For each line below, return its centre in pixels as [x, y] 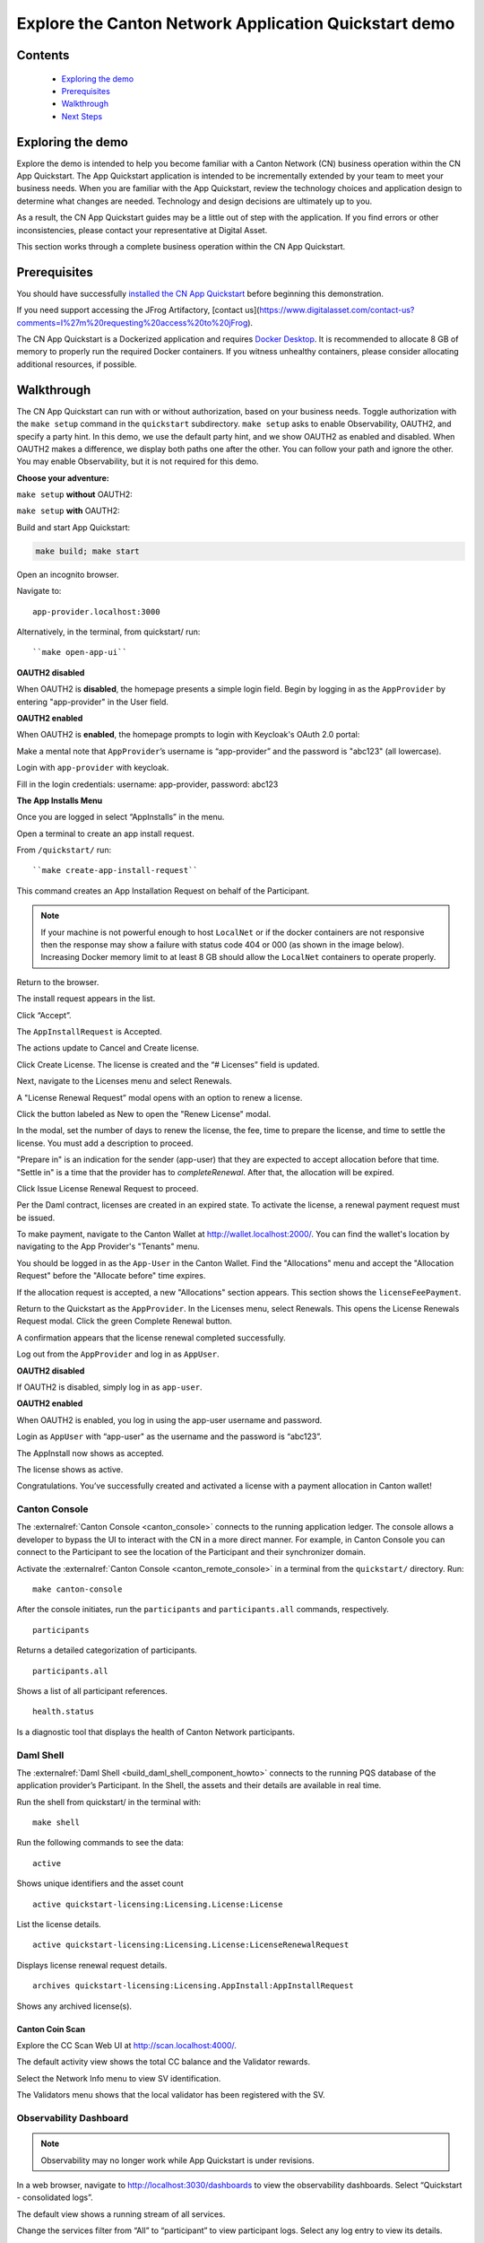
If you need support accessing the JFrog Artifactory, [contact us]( [138, 310]
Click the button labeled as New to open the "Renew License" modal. [144, 1113]
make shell [56, 1823]
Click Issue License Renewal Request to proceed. [108, 1188]
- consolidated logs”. [55, 2197]
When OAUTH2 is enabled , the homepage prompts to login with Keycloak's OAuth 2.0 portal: [188, 735]
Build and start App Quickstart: [73, 527]
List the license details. [59, 1924]
